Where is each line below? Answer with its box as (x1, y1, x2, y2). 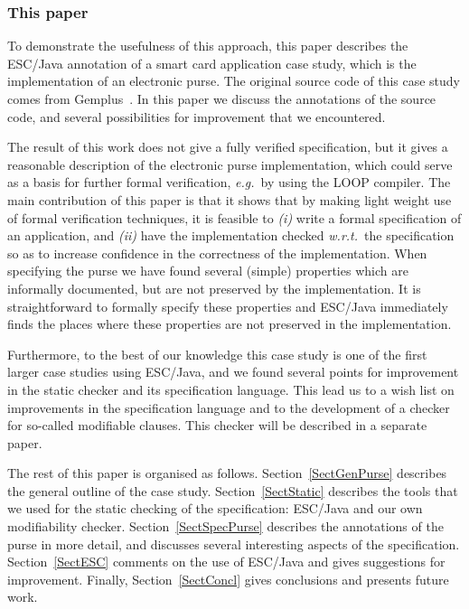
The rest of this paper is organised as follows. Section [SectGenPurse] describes (7, 464, 447, 483)
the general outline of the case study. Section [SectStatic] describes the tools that (7, 481, 458, 500)
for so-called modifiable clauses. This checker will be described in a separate (7, 416, 427, 435)
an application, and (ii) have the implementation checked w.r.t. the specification (7, 226, 455, 245)
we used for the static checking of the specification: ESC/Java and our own (7, 499, 423, 518)
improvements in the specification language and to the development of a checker (7, 398, 450, 417)
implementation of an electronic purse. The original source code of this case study (7, 71, 461, 90)
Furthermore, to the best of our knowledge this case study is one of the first (7, 344, 427, 363)
